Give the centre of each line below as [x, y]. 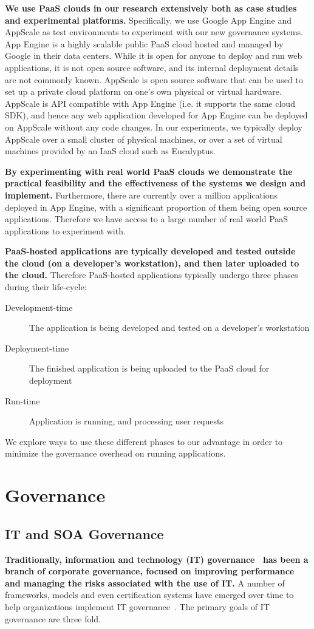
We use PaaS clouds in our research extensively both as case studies [151, 8]
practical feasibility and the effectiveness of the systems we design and [155, 183]
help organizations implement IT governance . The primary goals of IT [137, 606]
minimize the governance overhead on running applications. [115, 453]
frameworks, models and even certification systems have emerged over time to [149, 595]
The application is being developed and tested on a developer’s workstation [169, 328]
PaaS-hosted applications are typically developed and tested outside [150, 251]
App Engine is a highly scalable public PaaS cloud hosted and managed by [144, 43]
